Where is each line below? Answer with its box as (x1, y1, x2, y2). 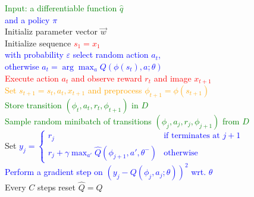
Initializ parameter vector (5, 25, 98, 37)
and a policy (5, 13, 50, 26)
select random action (73, 48, 149, 61)
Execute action (5, 71, 59, 84)
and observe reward (71, 71, 142, 84)
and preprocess (87, 84, 142, 96)
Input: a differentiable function (5, 2, 117, 14)
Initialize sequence (5, 36, 71, 49)
